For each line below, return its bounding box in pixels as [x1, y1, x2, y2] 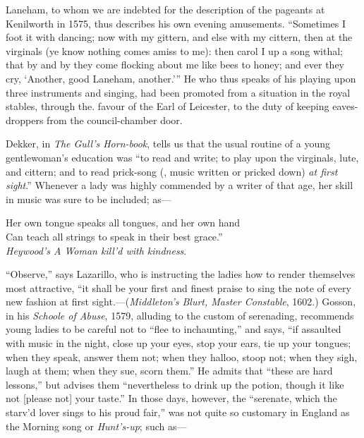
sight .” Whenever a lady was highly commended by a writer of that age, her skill [6, 178, 353, 193]
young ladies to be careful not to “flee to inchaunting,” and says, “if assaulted [6, 322, 341, 336]
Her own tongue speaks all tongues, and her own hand [6, 215, 241, 230]
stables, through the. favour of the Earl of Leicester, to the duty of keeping [6, 99, 329, 114]
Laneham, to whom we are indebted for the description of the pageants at [6, 2, 325, 16]
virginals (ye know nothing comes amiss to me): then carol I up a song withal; [6, 43, 343, 58]
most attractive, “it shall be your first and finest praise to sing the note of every [6, 280, 351, 295]
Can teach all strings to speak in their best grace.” [6, 229, 223, 243]
